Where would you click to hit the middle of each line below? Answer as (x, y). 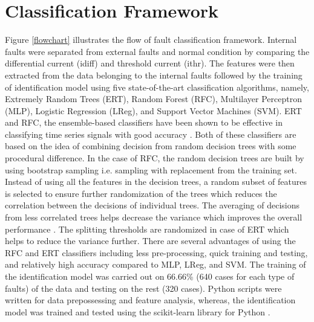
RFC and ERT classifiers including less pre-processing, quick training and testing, (156, 252)
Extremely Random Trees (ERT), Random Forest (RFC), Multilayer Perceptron (153, 99)
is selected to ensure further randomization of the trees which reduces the (141, 193)
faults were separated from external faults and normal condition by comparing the (157, 51)
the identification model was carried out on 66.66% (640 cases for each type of (150, 276)
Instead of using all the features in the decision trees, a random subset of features (156, 182)
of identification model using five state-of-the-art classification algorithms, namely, (157, 87)
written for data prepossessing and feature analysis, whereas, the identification (150, 300)
